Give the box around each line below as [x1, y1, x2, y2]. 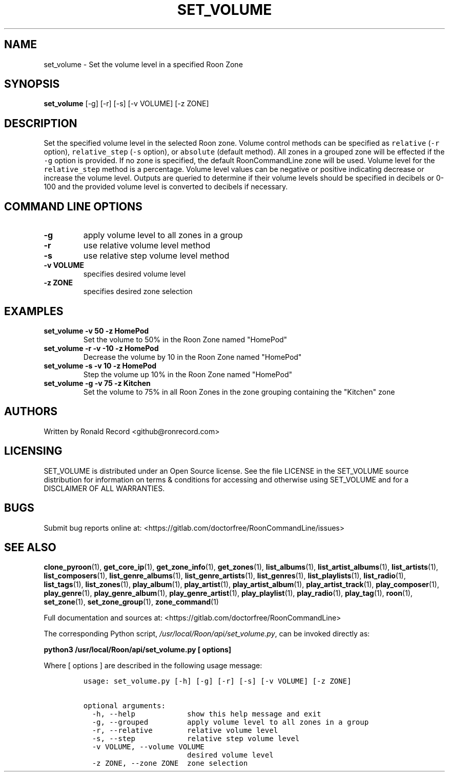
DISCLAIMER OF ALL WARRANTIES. [44, 483, 165, 493]
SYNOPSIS [4, 77, 60, 91]
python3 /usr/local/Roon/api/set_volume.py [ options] [44, 645, 232, 654]
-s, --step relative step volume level [92, 734, 300, 743]
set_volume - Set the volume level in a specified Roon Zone [44, 60, 243, 69]
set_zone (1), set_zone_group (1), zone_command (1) [44, 597, 219, 607]
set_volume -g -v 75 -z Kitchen [44, 378, 151, 387]
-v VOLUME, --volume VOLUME [92, 743, 205, 751]
